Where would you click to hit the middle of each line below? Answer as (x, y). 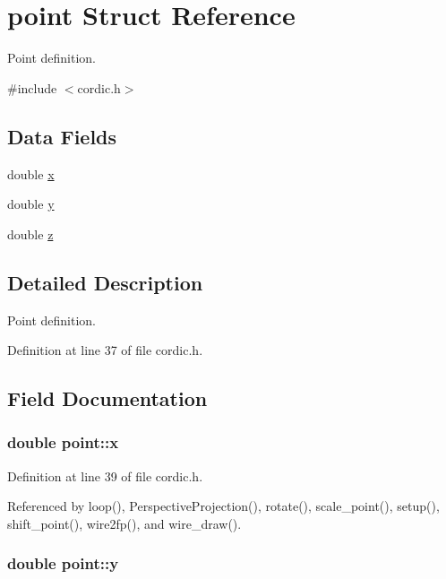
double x (31, 173)
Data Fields (62, 136)
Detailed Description (105, 282)
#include (32, 87)
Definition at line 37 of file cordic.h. (105, 350)
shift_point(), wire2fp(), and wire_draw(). (124, 523)
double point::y (63, 563)
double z (30, 233)
